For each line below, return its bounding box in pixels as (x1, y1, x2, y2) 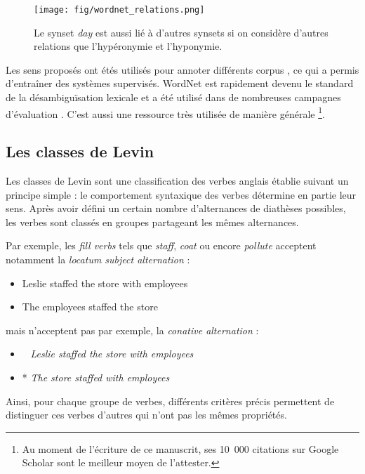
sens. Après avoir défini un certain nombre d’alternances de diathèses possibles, (6, 201, 346, 216)
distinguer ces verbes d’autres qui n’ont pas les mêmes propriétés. (6, 407, 287, 422)
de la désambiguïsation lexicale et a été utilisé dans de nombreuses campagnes (6, 90, 341, 105)
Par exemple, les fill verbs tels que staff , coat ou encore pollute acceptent (6, 238, 317, 253)
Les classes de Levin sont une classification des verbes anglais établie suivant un (6, 173, 349, 188)
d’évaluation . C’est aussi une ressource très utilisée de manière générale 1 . (6, 104, 325, 121)
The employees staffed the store (22, 299, 158, 314)
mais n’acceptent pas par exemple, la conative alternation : (6, 322, 259, 337)
